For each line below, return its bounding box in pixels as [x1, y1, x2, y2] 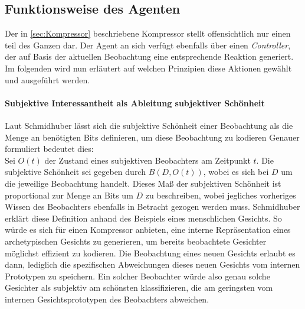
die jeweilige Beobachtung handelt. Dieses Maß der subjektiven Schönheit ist [5, 177, 281, 189]
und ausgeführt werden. [5, 73, 90, 86]
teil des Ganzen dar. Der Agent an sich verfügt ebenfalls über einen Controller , [5, 38, 291, 51]
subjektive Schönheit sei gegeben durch [5, 165, 146, 178]
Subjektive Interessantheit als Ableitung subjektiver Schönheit [5, 96, 265, 109]
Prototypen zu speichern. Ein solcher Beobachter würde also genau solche [5, 269, 270, 282]
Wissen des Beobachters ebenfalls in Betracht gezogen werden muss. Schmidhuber [5, 200, 300, 213]
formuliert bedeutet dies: [5, 142, 94, 155]
